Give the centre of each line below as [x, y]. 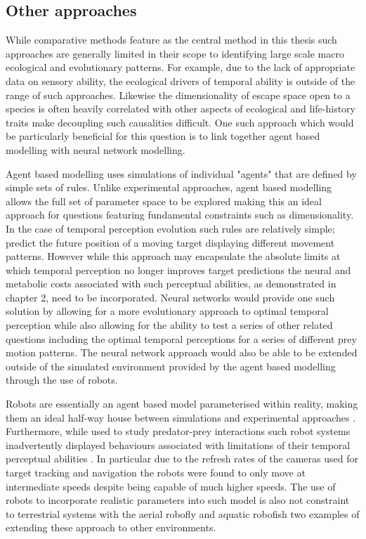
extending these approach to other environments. [111, 527]
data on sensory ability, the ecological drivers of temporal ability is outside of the [181, 80]
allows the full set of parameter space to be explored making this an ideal [164, 201]
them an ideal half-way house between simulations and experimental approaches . [181, 417]
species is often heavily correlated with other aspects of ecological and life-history [181, 109]
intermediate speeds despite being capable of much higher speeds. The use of [171, 486]
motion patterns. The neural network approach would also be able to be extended [182, 352]
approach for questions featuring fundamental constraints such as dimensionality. [180, 215]
